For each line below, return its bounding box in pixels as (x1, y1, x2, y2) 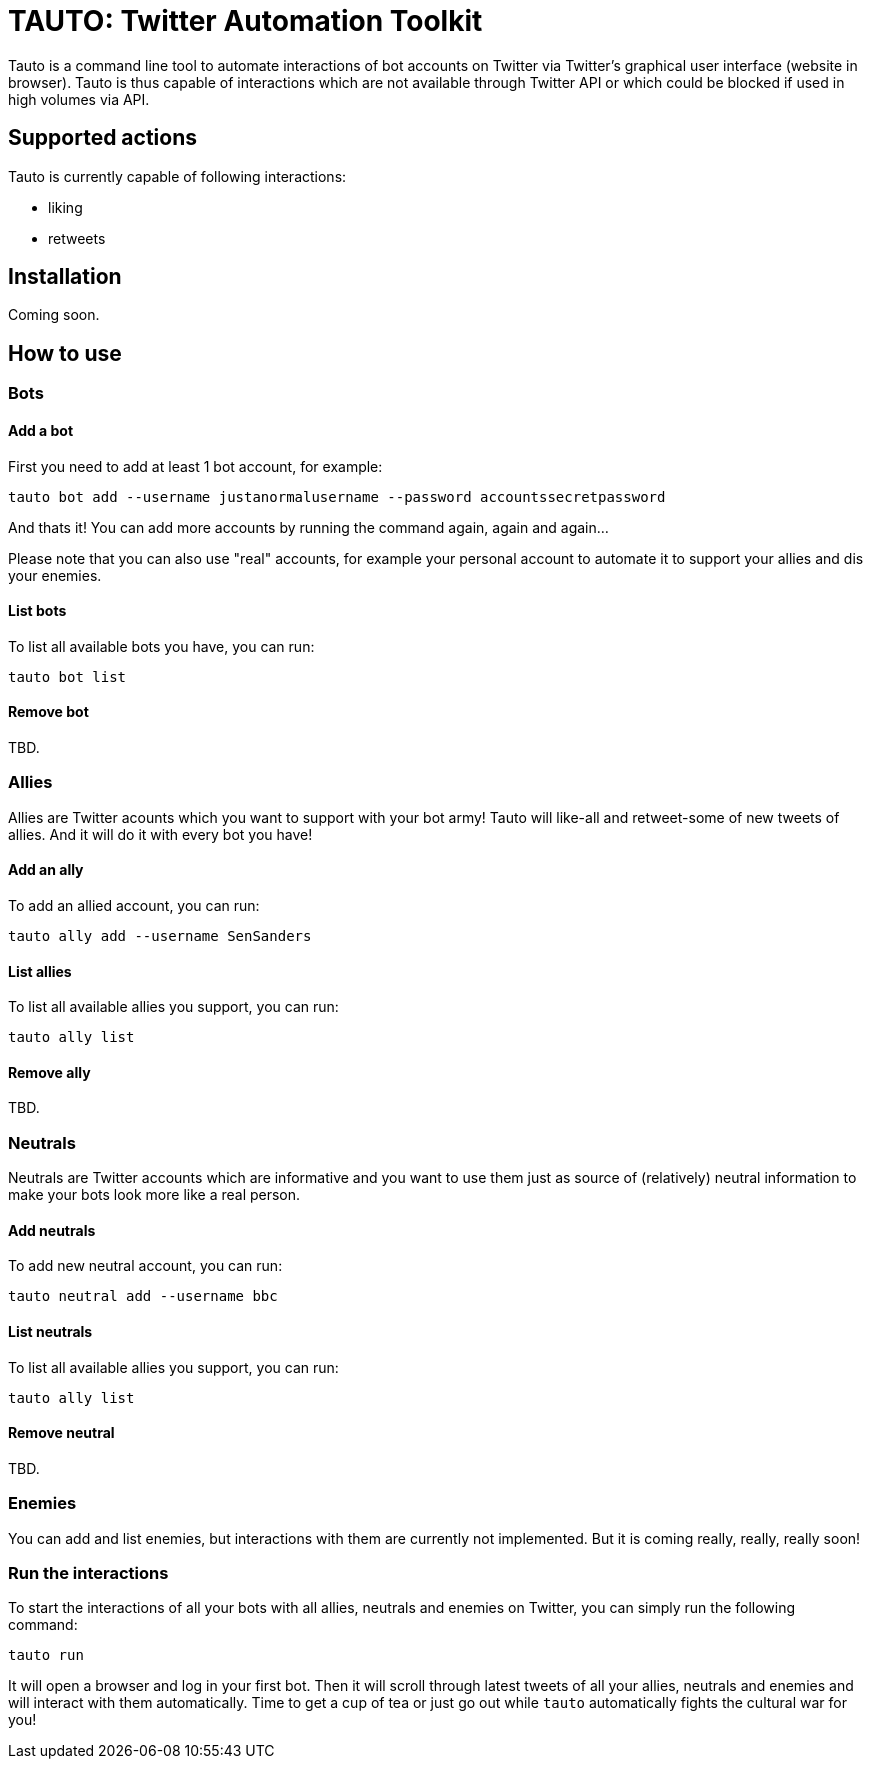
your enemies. (8, 566, 102, 584)
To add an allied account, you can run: (8, 896, 260, 914)
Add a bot (8, 421, 74, 439)
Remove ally (8, 1063, 91, 1081)
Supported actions (8, 125, 197, 151)
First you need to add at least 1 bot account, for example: (8, 457, 383, 475)
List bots (8, 602, 67, 620)
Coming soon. (8, 306, 100, 324)
